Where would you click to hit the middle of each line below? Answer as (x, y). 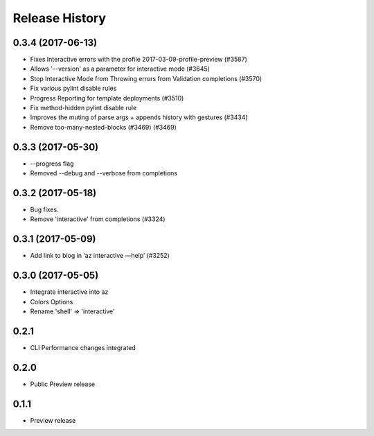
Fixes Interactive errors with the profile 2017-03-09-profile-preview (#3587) (139, 60)
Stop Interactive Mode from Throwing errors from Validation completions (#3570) (146, 78)
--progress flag (52, 164)
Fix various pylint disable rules (73, 88)
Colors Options (52, 302)
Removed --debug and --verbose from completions (104, 173)
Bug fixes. (44, 209)
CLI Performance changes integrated (83, 347)
